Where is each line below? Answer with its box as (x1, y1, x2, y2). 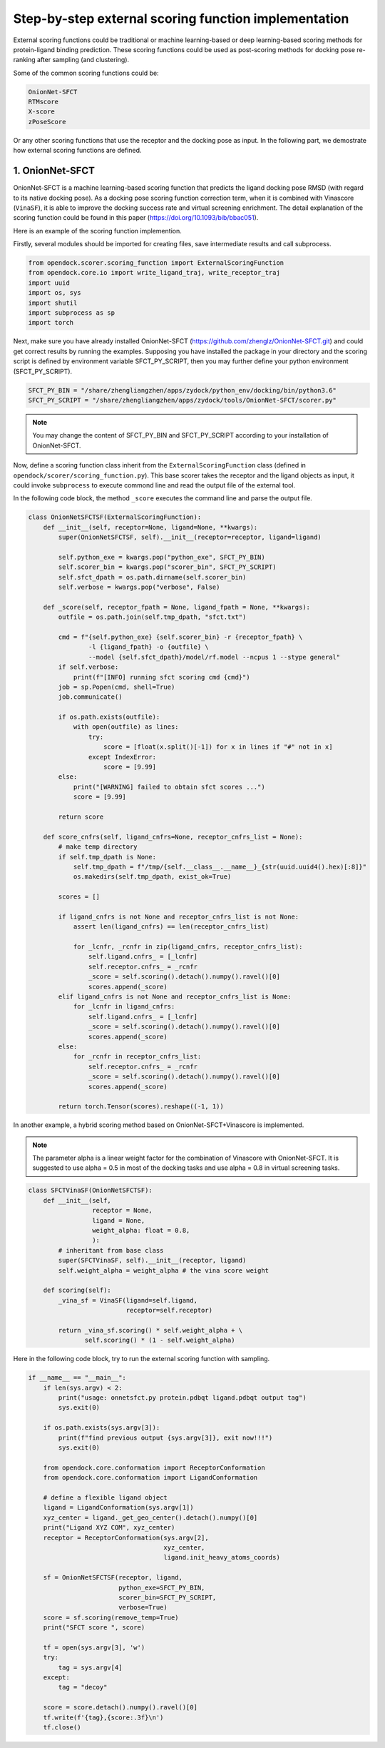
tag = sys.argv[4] (58, 1663, 123, 1672)
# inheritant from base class (58, 1246, 164, 1254)
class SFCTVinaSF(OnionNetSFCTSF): (28, 1186, 153, 1195)
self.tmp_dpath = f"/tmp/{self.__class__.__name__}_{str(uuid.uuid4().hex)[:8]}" (73, 862, 367, 871)
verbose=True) (118, 1603, 168, 1612)
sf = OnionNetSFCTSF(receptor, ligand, (43, 1574, 183, 1582)
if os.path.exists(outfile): (58, 713, 160, 721)
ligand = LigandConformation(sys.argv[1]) (43, 1503, 194, 1512)
